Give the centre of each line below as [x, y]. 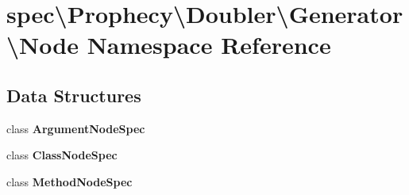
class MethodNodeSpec [69, 181]
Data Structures [74, 95]
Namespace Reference [209, 45]
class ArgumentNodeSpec [76, 128]
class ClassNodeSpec [62, 155]
